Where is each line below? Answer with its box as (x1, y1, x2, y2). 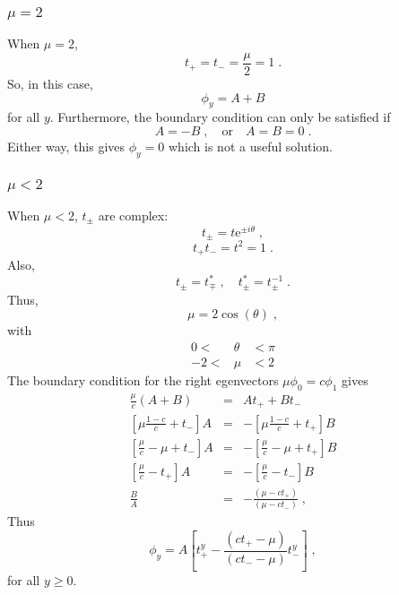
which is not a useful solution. (168, 136, 334, 155)
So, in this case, (7, 73, 93, 92)
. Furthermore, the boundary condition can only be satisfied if (49, 108, 391, 126)
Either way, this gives (7, 136, 126, 155)
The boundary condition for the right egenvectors (7, 370, 279, 389)
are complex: (98, 206, 169, 225)
